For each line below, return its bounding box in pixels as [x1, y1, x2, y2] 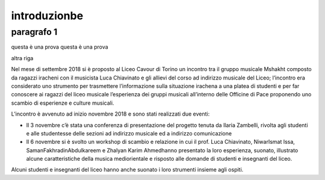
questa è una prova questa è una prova [11, 43, 108, 51]
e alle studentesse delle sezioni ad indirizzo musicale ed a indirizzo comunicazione [26, 129, 232, 137]
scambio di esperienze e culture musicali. [11, 99, 114, 107]
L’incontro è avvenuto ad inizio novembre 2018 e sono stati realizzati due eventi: [11, 110, 210, 117]
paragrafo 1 [11, 26, 58, 37]
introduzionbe [11, 9, 84, 22]
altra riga [11, 54, 34, 61]
